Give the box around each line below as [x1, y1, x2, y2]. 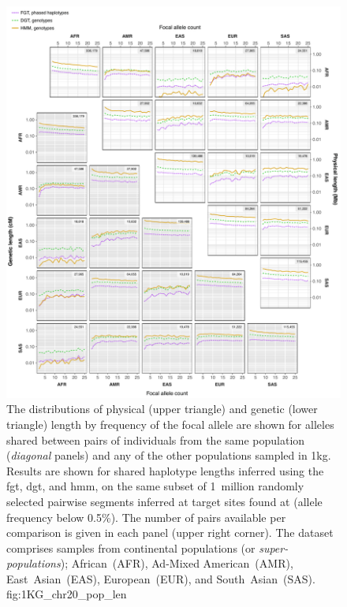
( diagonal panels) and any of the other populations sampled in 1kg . [6, 447, 331, 464]
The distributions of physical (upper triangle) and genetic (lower [6, 400, 318, 417]
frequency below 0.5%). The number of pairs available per [6, 508, 286, 525]
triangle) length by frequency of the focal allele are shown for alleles [6, 415, 334, 432]
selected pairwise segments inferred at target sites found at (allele [6, 493, 323, 509]
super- [259, 539, 289, 556]
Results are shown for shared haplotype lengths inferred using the [6, 462, 324, 479]
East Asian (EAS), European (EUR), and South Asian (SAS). [6, 570, 315, 587]
